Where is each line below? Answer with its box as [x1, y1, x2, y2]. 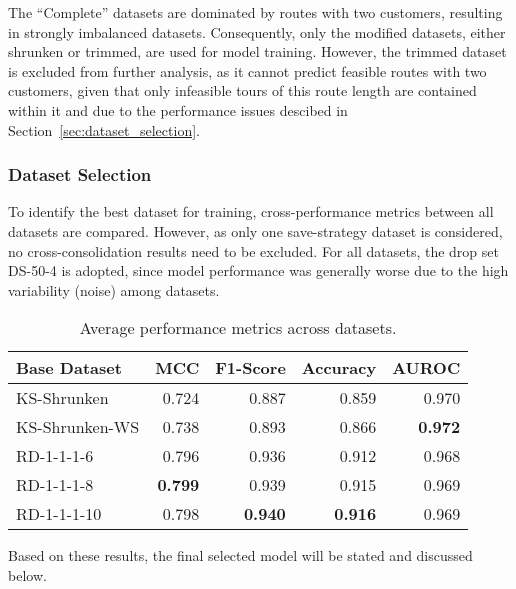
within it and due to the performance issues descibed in [8, 99, 348, 120]
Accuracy [301, 356, 377, 380]
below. [8, 564, 47, 585]
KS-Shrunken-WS [16, 415, 140, 439]
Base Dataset [16, 356, 122, 380]
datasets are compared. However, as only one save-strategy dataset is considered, [8, 220, 503, 241]
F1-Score [215, 356, 286, 380]
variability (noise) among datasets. [8, 279, 220, 300]
